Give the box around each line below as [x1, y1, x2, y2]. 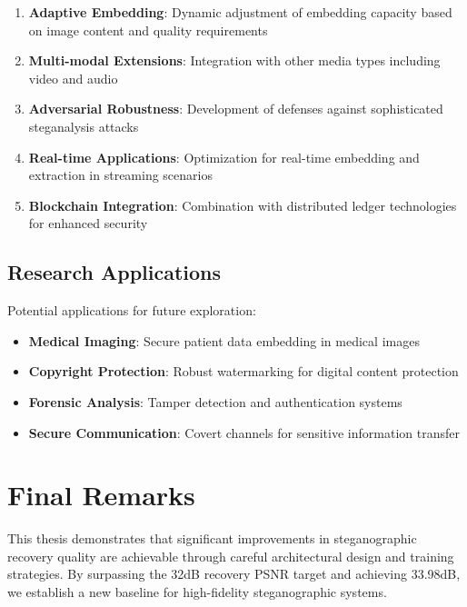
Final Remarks [7, 476, 195, 513]
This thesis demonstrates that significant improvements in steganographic [7, 529, 417, 548]
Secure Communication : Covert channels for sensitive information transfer [28, 423, 460, 442]
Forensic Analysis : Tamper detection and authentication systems [28, 392, 402, 411]
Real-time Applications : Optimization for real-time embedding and [28, 147, 420, 166]
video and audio [28, 68, 118, 87]
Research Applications [7, 258, 222, 286]
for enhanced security [28, 214, 148, 233]
